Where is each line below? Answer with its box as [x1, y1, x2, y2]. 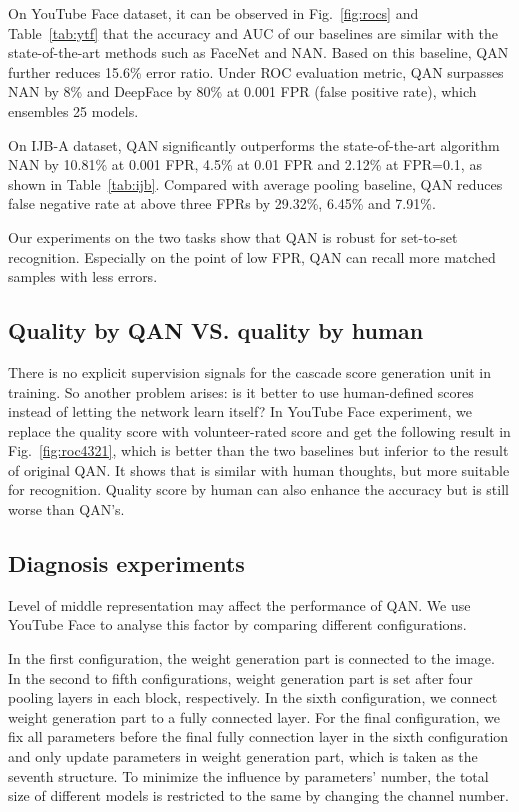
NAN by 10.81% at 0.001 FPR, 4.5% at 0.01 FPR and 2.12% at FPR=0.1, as [8, 154, 482, 175]
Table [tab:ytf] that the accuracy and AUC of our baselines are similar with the [8, 22, 499, 43]
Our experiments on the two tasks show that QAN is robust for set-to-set [8, 226, 458, 247]
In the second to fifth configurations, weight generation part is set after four [8, 667, 473, 688]
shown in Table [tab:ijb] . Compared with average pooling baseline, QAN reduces [8, 173, 503, 194]
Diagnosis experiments [8, 548, 245, 579]
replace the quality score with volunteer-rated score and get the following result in [8, 420, 511, 441]
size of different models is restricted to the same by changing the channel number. [8, 785, 509, 806]
